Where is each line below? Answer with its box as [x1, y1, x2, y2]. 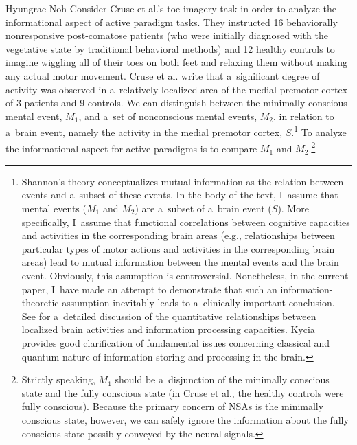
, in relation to [273, 109, 334, 123]
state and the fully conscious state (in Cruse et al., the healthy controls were [21, 385, 344, 400]
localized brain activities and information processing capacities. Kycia [21, 322, 315, 336]
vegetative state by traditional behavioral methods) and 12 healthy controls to [5, 41, 335, 56]
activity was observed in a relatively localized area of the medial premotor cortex [5, 82, 348, 96]
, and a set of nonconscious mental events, [78, 109, 257, 123]
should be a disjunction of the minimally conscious [115, 372, 330, 387]
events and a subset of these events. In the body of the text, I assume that [21, 187, 338, 202]
